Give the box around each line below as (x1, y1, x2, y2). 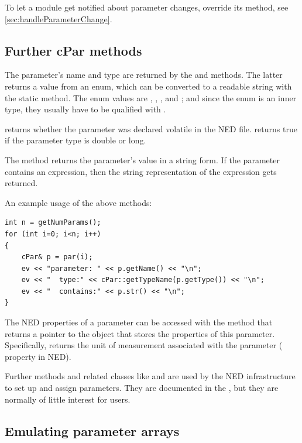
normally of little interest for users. (5, 393, 131, 405)
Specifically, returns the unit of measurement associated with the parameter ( (5, 339, 283, 351)
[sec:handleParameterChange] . (5, 12, 112, 25)
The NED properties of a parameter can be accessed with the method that (5, 316, 273, 328)
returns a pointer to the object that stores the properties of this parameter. (5, 327, 275, 339)
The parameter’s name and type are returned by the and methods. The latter (5, 68, 283, 81)
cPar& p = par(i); (21, 253, 93, 262)
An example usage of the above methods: (5, 196, 152, 208)
